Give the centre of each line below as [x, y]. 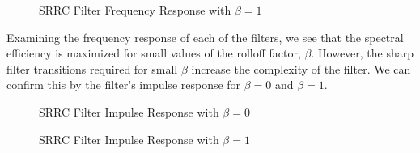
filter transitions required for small [92, 68]
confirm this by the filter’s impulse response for [124, 85]
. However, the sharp [363, 53]
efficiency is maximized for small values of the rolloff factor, [154, 53]
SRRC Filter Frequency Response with [135, 10]
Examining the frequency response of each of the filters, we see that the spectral [205, 37]
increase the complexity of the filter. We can [301, 68]
